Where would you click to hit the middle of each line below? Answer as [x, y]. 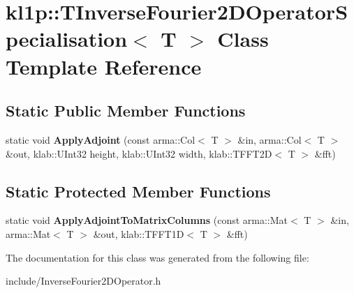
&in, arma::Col [270, 139]
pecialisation [67, 39]
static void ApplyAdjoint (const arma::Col [101, 139]
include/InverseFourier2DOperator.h [83, 281]
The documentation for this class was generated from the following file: [157, 257]
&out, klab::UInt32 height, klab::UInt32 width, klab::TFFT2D [139, 153]
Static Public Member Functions [126, 111]
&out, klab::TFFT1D [139, 233]
